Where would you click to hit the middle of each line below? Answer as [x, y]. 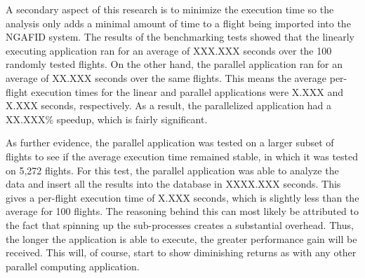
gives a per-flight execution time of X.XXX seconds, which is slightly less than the [182, 197]
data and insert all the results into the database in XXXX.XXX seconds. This [173, 184]
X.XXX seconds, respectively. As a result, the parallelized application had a [169, 105]
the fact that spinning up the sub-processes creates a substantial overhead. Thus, [180, 224]
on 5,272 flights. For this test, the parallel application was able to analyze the [172, 170]
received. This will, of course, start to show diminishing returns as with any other [181, 252]
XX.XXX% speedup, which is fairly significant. [107, 119]
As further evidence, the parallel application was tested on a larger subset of [170, 143]
